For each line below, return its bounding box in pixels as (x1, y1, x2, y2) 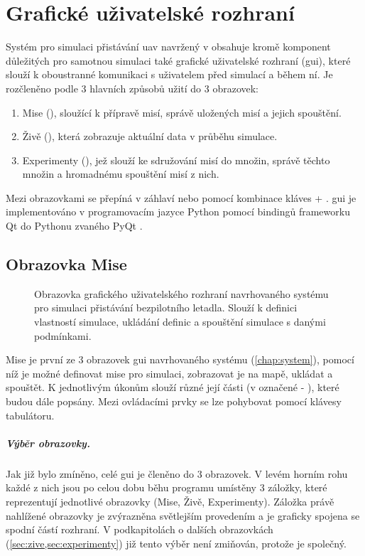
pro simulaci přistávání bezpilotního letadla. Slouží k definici (34, 300, 298, 315)
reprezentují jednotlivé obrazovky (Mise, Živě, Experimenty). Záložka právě (6, 493, 334, 508)
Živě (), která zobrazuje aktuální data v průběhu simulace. (22, 129, 278, 144)
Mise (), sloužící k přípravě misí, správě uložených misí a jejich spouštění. (22, 105, 342, 119)
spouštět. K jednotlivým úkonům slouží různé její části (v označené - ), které (6, 380, 339, 395)
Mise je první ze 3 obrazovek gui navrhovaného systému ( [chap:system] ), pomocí (6, 352, 354, 367)
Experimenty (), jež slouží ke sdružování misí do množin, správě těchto (22, 152, 330, 167)
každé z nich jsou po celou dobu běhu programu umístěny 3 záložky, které (6, 480, 327, 495)
